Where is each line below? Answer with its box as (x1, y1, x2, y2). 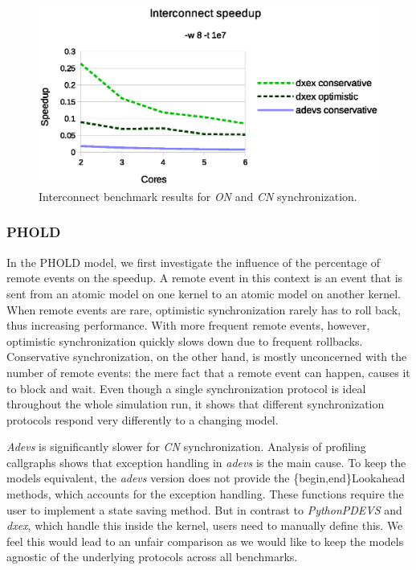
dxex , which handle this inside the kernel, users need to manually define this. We (6, 517, 403, 534)
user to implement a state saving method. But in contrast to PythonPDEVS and (6, 501, 402, 518)
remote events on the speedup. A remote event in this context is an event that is (6, 269, 403, 286)
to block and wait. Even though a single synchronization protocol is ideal (6, 379, 366, 396)
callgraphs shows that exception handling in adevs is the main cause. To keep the (6, 453, 406, 470)
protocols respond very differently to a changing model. (6, 411, 279, 428)
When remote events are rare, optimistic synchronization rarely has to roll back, (6, 301, 401, 318)
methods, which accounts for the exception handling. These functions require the (6, 486, 404, 502)
